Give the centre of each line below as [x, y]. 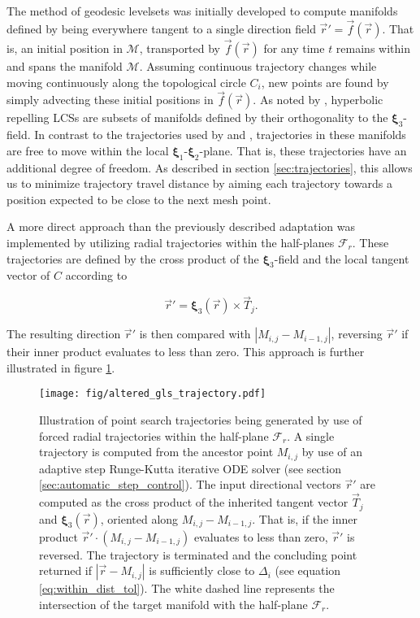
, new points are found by [325, 82]
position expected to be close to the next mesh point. [139, 199]
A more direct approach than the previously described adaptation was [181, 226]
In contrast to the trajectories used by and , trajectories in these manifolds [220, 135]
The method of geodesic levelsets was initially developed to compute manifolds [202, 11]
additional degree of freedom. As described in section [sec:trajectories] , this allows [210, 167]
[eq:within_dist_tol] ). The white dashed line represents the [187, 588]
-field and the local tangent [342, 258]
